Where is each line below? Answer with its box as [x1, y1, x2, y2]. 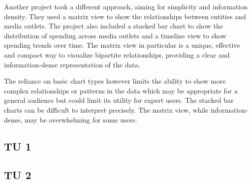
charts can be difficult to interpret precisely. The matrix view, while [4, 104, 209, 115]
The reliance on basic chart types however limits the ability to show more [4, 76, 226, 86]
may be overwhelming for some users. [25, 114, 137, 124]
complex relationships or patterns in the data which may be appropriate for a [4, 85, 238, 95]
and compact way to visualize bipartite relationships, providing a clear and [4, 49, 230, 60]
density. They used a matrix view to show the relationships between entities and [4, 11, 246, 21]
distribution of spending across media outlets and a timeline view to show [4, 30, 226, 40]
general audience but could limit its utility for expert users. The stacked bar [4, 95, 234, 105]
